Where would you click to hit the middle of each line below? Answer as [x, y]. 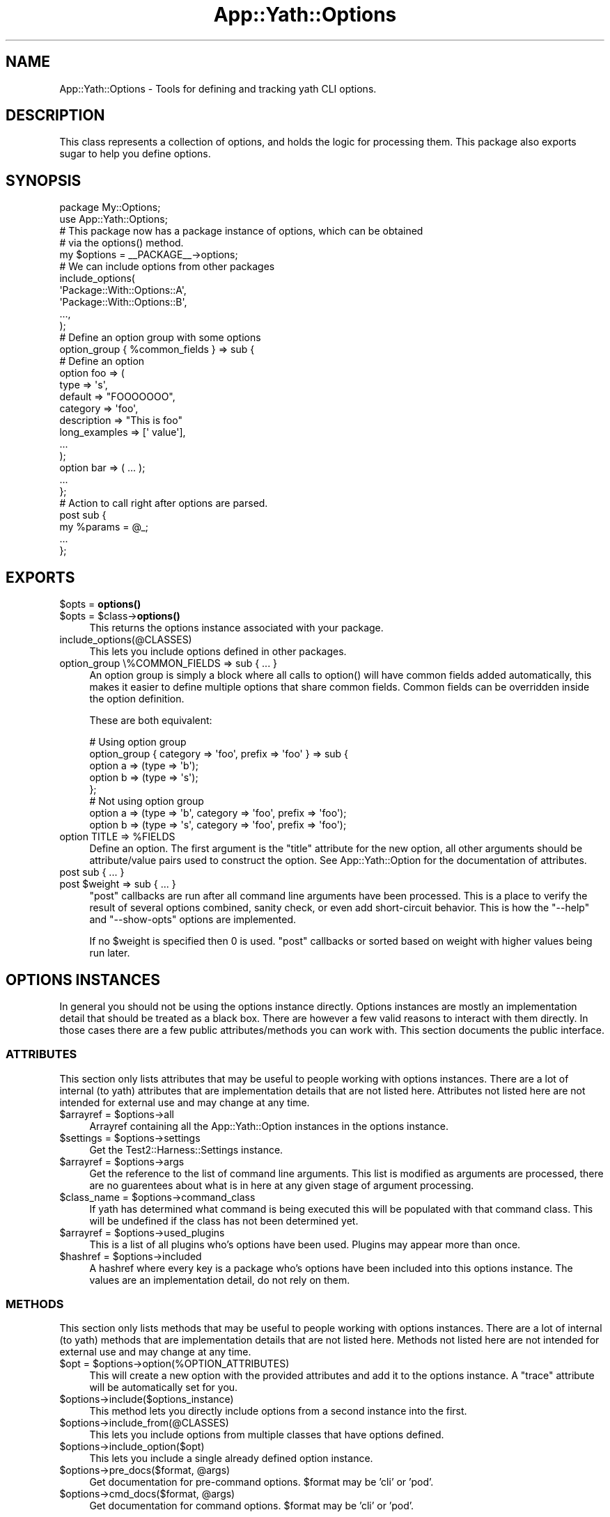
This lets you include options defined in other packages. [218, 652]
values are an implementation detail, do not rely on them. [220, 1280]
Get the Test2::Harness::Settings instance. [186, 1149]
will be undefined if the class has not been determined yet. [224, 1220]
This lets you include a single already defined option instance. [231, 1459]
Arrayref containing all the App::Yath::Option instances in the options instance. [269, 1126]
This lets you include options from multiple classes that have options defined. [267, 1435]
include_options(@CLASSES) [126, 640]
